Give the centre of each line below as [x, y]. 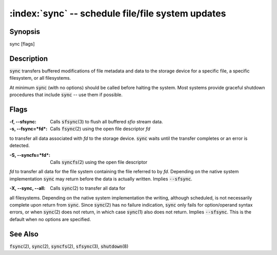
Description [29, 58]
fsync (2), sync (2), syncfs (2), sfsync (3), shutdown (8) [69, 246]
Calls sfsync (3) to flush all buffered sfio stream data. [107, 122]
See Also [24, 234]
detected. [20, 145]
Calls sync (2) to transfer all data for [88, 188]
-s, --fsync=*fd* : [28, 129]
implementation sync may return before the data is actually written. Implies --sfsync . [101, 179]
